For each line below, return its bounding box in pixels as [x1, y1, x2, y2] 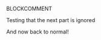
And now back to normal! [6, 28, 69, 35]
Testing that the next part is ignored [6, 17, 96, 23]
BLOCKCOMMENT [6, 5, 53, 12]
